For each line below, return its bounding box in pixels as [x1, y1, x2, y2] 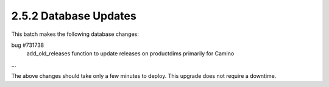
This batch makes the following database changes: [11, 30, 140, 38]
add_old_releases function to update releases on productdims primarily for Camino [26, 50, 235, 57]
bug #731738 [11, 41, 44, 49]
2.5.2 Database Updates [11, 9, 136, 23]
